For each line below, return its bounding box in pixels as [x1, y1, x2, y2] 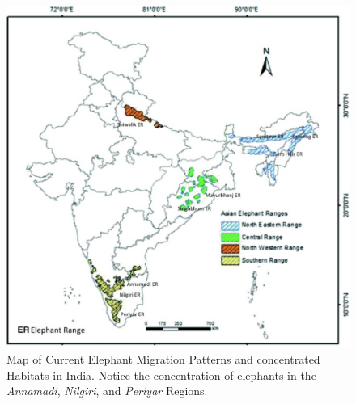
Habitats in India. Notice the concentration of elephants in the [6, 366, 316, 383]
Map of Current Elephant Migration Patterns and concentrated [6, 350, 320, 367]
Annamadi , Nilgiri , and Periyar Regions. [6, 382, 208, 399]
